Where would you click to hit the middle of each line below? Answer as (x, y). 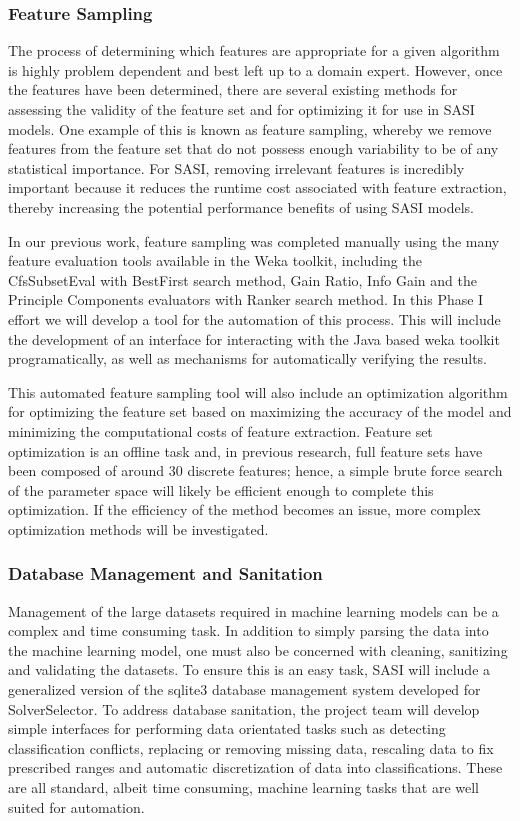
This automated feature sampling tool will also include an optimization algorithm (258, 391)
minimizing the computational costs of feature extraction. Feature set (220, 430)
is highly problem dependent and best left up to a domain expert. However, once (255, 69)
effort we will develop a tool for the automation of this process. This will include (254, 318)
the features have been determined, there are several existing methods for (233, 89)
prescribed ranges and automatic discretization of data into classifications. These (255, 767)
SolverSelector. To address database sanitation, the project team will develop (244, 708)
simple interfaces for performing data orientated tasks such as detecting (227, 728)
